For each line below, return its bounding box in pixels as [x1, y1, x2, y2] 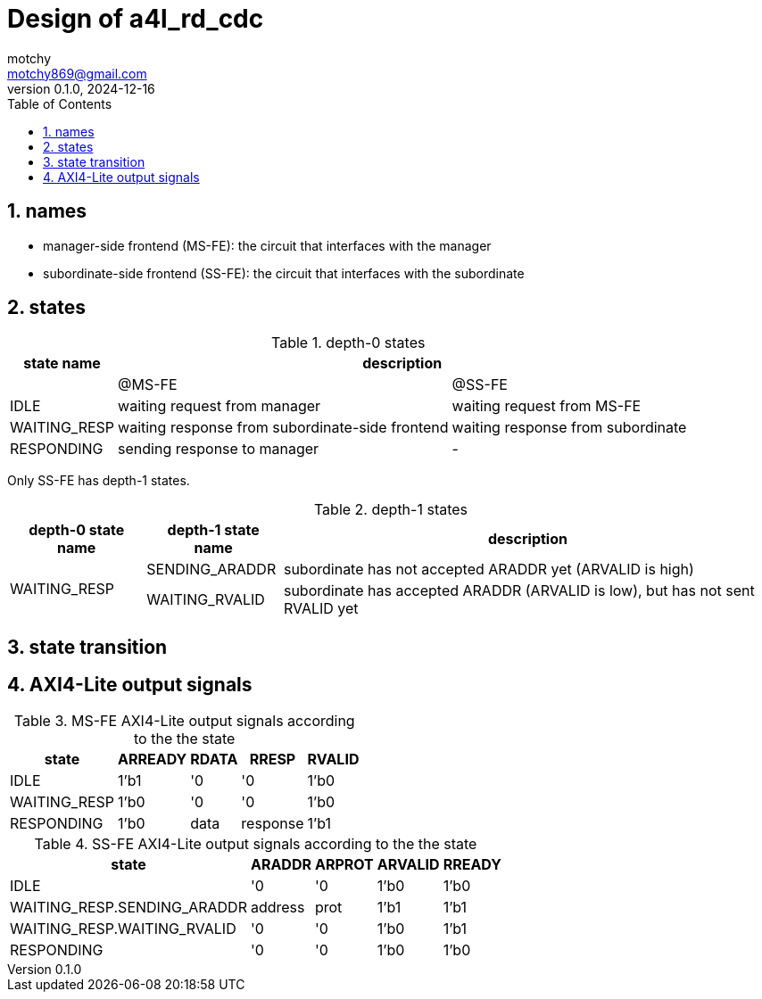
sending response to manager [118, 440, 319, 458]
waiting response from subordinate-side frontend [118, 418, 449, 437]
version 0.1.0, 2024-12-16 [7, 80, 155, 96]
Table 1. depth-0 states [271, 334, 426, 352]
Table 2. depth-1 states [313, 500, 468, 519]
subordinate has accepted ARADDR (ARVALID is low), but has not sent [283, 582, 755, 600]
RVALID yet [283, 599, 359, 618]
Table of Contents [7, 95, 112, 111]
